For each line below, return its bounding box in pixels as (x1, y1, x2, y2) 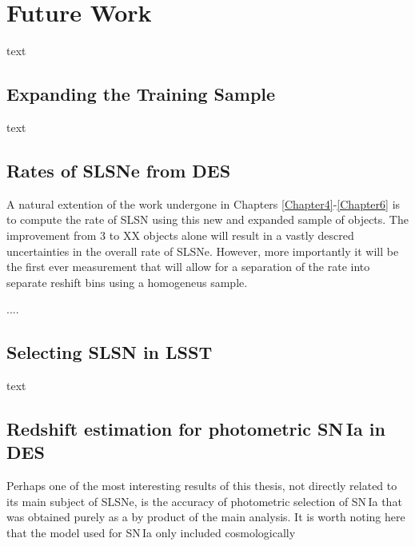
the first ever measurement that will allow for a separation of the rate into (6, 258, 370, 275)
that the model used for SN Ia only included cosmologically (6, 524, 296, 541)
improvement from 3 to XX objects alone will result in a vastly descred (6, 226, 354, 243)
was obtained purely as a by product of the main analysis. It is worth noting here (6, 508, 405, 525)
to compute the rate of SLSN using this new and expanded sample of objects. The (6, 211, 409, 228)
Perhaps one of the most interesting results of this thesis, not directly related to (6, 477, 397, 494)
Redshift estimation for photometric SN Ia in (6, 416, 385, 441)
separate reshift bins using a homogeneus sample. (6, 273, 248, 290)
